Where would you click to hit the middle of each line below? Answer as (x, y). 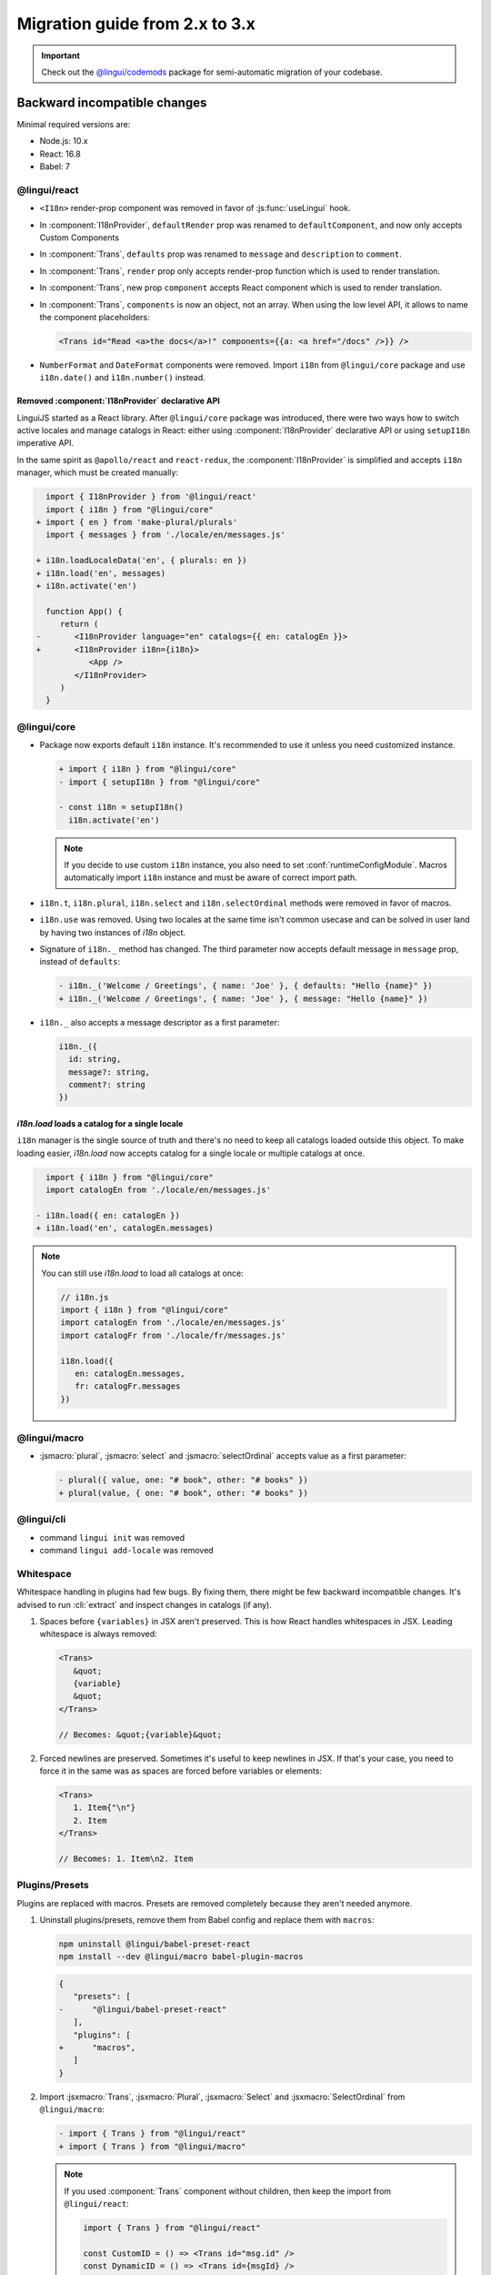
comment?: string (107, 1084)
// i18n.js (85, 1297)
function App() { (84, 611)
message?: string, (109, 1072)
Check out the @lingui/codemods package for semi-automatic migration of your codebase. (212, 72)
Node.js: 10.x (64, 141)
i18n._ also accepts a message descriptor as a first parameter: (160, 1022)
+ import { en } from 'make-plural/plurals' (137, 522)
